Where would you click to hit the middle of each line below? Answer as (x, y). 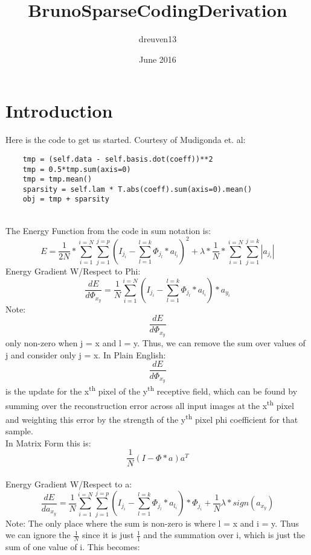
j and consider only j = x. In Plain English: (86, 354)
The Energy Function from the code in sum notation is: (108, 230)
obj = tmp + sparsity (66, 199)
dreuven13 (158, 39)
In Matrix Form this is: (48, 442)
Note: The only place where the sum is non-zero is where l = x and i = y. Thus (152, 523)
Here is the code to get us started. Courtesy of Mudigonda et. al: (126, 140)
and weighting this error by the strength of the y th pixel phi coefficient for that (152, 418)
